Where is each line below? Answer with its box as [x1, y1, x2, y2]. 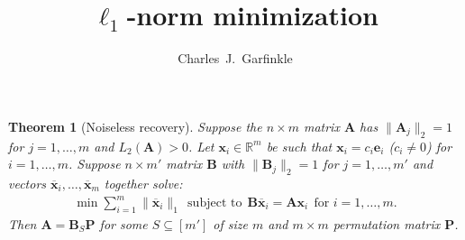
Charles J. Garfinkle [178, 49, 293, 68]
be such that [266, 136, 333, 155]
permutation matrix [333, 214, 441, 233]
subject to [187, 197, 242, 210]
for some [99, 214, 148, 233]
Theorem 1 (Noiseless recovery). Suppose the [8, 116, 262, 135]
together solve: [104, 173, 183, 192]
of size [213, 214, 248, 233]
